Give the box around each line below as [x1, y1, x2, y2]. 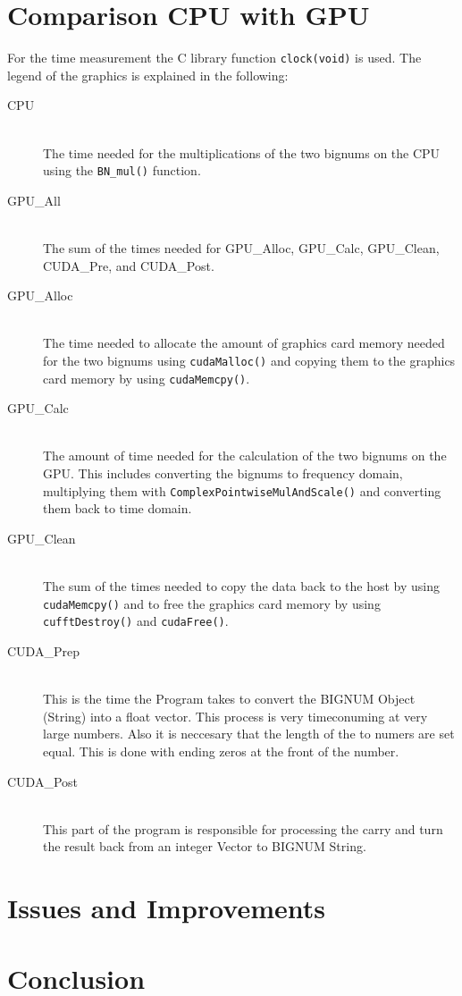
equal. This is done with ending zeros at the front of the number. [43, 741, 399, 760]
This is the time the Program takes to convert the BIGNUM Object [43, 689, 416, 708]
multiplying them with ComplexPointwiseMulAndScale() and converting [43, 481, 441, 500]
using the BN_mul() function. [43, 161, 201, 180]
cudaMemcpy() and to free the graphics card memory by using [43, 594, 381, 612]
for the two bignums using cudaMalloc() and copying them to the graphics [43, 350, 456, 369]
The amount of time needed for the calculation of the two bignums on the [43, 446, 447, 465]
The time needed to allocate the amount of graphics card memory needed [43, 333, 445, 352]
